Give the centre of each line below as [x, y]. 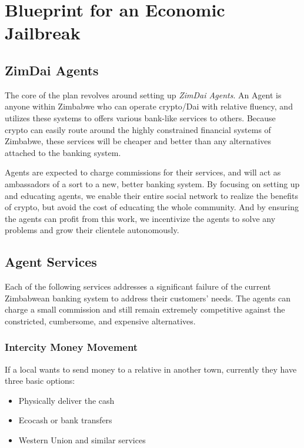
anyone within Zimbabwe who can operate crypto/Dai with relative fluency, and [149, 106]
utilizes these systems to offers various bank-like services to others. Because [140, 117]
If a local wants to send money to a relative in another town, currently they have [151, 369]
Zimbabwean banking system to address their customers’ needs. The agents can [148, 298]
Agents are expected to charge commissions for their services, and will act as [143, 172]
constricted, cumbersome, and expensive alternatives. [100, 321]
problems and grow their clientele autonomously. [92, 230]
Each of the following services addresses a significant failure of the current [138, 286]
